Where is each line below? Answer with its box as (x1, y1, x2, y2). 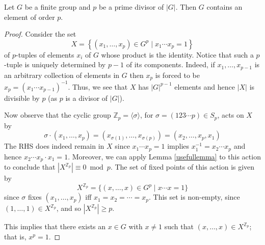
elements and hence (174, 81, 235, 92)
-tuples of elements (16, 49, 74, 60)
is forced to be (155, 69, 200, 80)
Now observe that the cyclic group (4, 110, 111, 120)
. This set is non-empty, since (149, 192, 240, 202)
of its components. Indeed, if (126, 59, 215, 70)
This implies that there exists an (4, 221, 106, 232)
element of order (4, 11, 55, 22)
